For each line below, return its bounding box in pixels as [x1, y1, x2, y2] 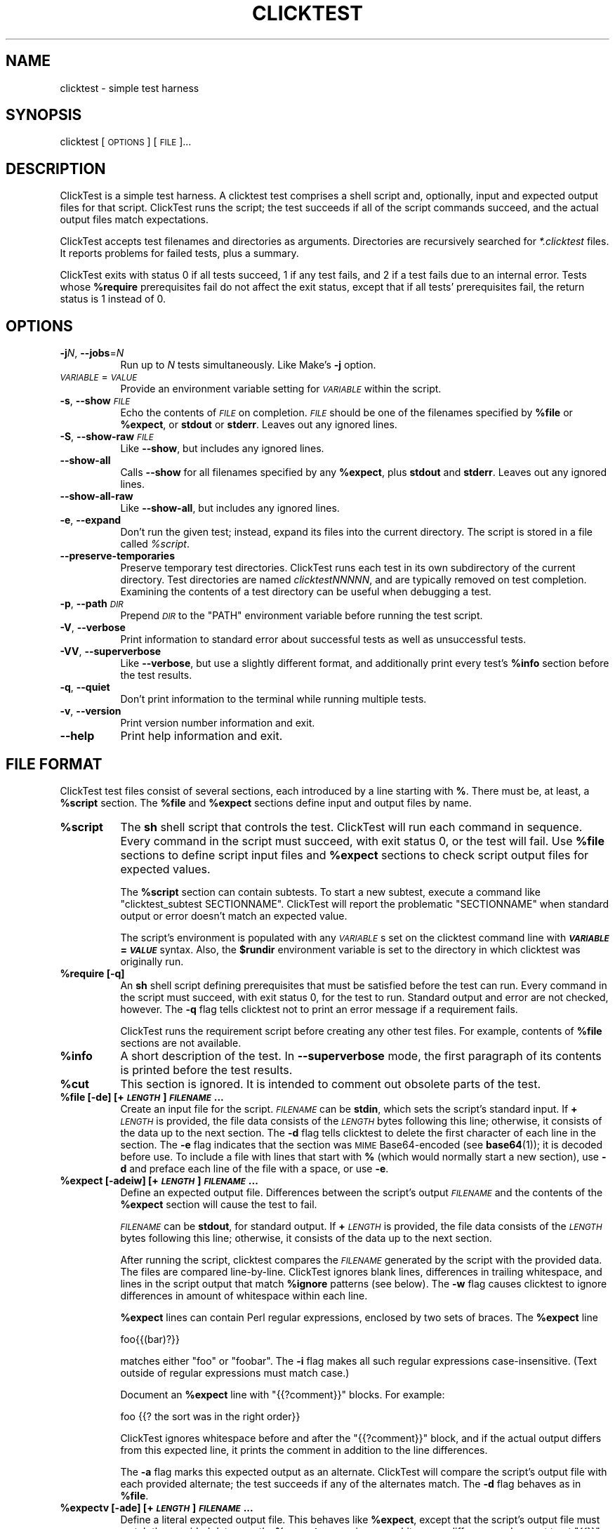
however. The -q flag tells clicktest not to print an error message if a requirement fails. [120, 1002, 518, 1015]
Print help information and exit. [120, 729, 283, 743]
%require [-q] [60, 967, 125, 979]
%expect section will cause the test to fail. [120, 1198, 317, 1210]
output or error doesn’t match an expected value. [120, 909, 348, 922]
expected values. [120, 861, 211, 876]
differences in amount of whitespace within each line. [120, 1289, 368, 1302]
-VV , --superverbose [60, 645, 161, 658]
